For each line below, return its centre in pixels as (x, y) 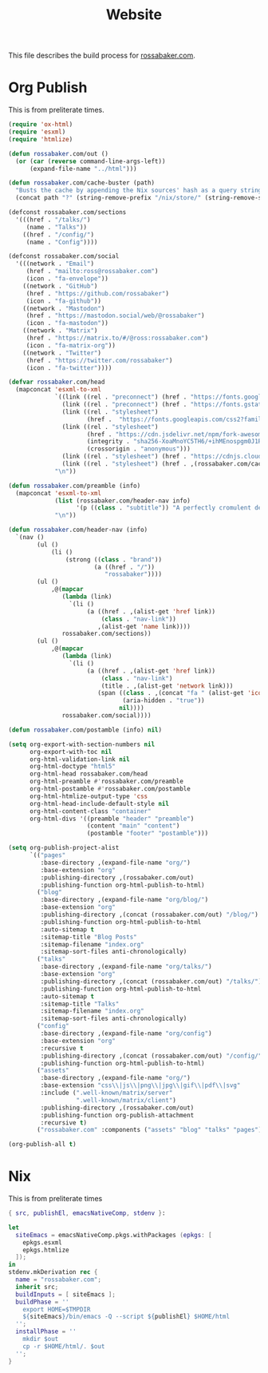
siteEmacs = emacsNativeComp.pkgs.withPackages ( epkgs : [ (114, 1235)
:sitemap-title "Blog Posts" (89, 937)
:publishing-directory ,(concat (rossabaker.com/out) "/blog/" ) (150, 915)
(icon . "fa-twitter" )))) (69, 368)
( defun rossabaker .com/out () (59, 153)
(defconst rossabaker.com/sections (67, 212)
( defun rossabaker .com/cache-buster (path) (82, 183)
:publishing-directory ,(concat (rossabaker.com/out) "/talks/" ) (151, 981)
